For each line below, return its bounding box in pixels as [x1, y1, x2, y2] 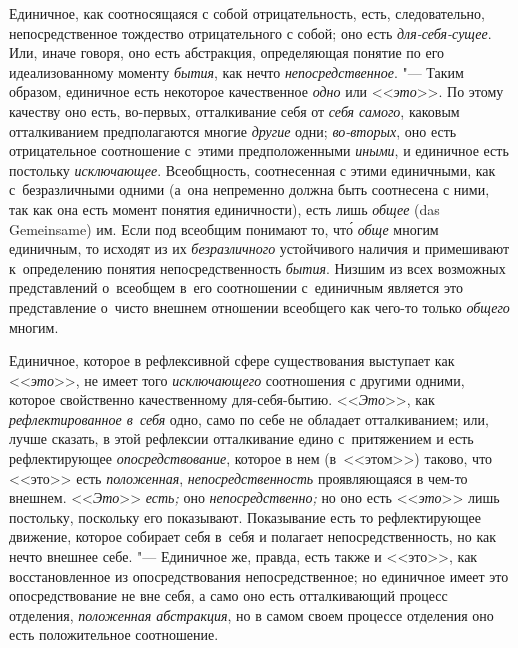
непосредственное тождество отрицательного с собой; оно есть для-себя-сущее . [9, 22, 492, 43]
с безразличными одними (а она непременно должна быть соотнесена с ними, [9, 179, 490, 200]
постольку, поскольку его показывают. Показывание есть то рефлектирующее [9, 506, 481, 527]
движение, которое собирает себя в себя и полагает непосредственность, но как [9, 526, 497, 547]
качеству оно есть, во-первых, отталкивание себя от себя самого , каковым [9, 100, 460, 121]
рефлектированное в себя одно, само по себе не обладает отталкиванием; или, [9, 408, 489, 429]
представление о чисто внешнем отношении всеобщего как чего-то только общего [9, 296, 510, 317]
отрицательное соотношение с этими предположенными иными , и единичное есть [9, 140, 509, 161]
